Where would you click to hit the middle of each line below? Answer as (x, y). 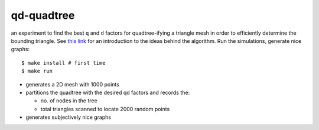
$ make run (37, 71)
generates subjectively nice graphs (69, 117)
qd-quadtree (43, 15)
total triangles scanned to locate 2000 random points (105, 109)
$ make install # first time (64, 63)
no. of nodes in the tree (69, 101)
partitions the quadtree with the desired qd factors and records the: (108, 92)
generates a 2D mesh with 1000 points (72, 84)
